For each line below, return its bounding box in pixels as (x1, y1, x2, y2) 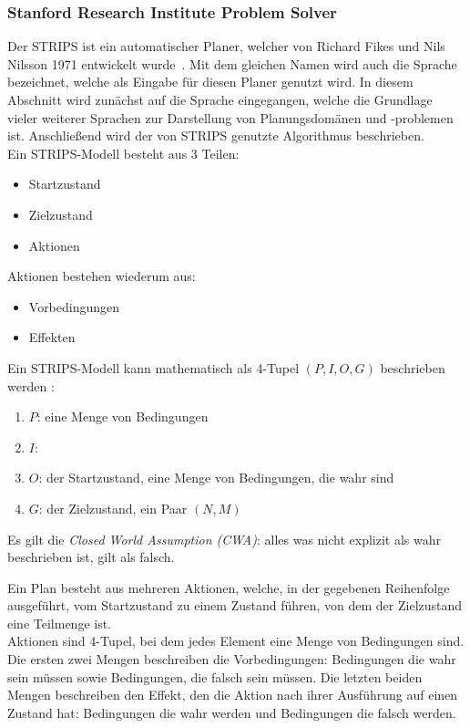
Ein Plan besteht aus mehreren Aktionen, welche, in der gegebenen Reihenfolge (7, 577, 450, 597)
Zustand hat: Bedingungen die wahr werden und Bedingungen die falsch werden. (7, 702, 456, 722)
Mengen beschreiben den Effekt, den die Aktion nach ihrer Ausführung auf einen (7, 685, 458, 704)
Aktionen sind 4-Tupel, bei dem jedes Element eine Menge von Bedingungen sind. (7, 631, 465, 650)
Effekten (28, 328, 76, 347)
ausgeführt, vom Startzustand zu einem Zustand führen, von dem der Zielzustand (7, 596, 463, 615)
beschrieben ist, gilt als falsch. (7, 547, 175, 567)
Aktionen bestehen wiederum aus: (7, 266, 196, 286)
